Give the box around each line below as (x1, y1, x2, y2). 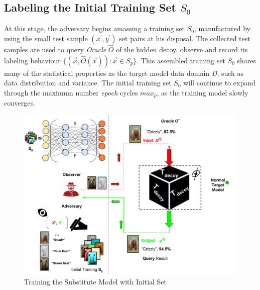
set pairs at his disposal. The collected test (119, 33, 250, 43)
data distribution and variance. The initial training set (4, 77, 172, 88)
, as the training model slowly (157, 87, 248, 98)
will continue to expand (183, 77, 255, 88)
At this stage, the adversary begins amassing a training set (4, 23, 185, 34)
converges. (4, 98, 35, 108)
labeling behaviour (4, 55, 61, 65)
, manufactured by (194, 23, 250, 34)
